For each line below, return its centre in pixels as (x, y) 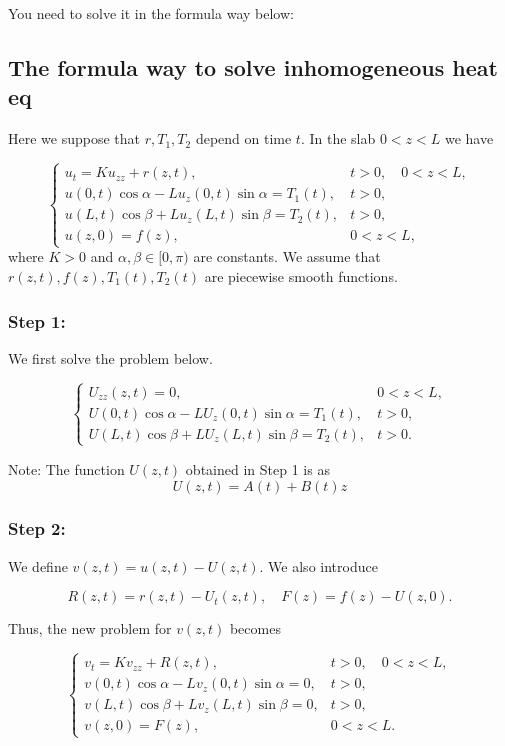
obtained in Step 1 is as (257, 468)
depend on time (243, 138)
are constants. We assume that (287, 256)
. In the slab (338, 138)
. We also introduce (318, 565)
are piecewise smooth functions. (301, 275)
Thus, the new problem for (90, 628)
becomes (255, 628)
